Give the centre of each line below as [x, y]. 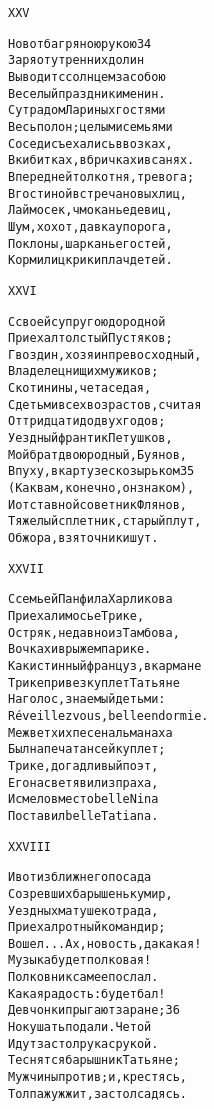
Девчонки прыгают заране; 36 [94, 1010]
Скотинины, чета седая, [80, 388]
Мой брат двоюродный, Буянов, [97, 454]
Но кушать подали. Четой [80, 1027]
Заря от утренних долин [76, 60]
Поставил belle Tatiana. [83, 815]
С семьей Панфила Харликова [90, 599]
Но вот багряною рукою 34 [80, 43]
